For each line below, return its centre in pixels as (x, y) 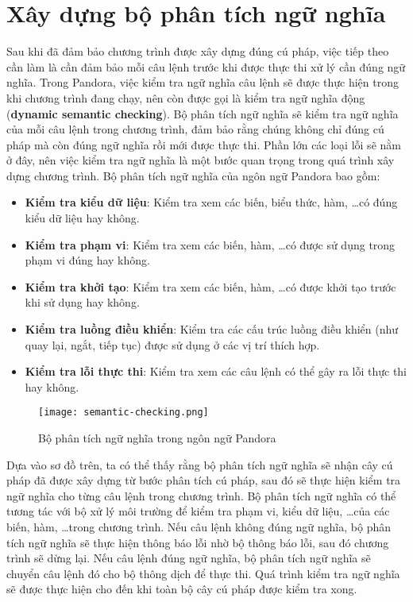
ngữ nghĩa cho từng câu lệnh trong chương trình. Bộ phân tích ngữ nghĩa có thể (201, 495)
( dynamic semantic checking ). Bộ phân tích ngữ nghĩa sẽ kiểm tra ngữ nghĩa (203, 113)
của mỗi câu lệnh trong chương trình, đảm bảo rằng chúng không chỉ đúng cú (195, 129)
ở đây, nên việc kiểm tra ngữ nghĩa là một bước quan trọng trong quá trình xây (201, 160)
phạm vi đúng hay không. (87, 260)
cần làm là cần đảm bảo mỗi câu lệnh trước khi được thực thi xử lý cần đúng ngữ (206, 66)
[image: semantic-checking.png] (124, 413)
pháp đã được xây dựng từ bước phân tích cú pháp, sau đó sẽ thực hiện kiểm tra (204, 480)
